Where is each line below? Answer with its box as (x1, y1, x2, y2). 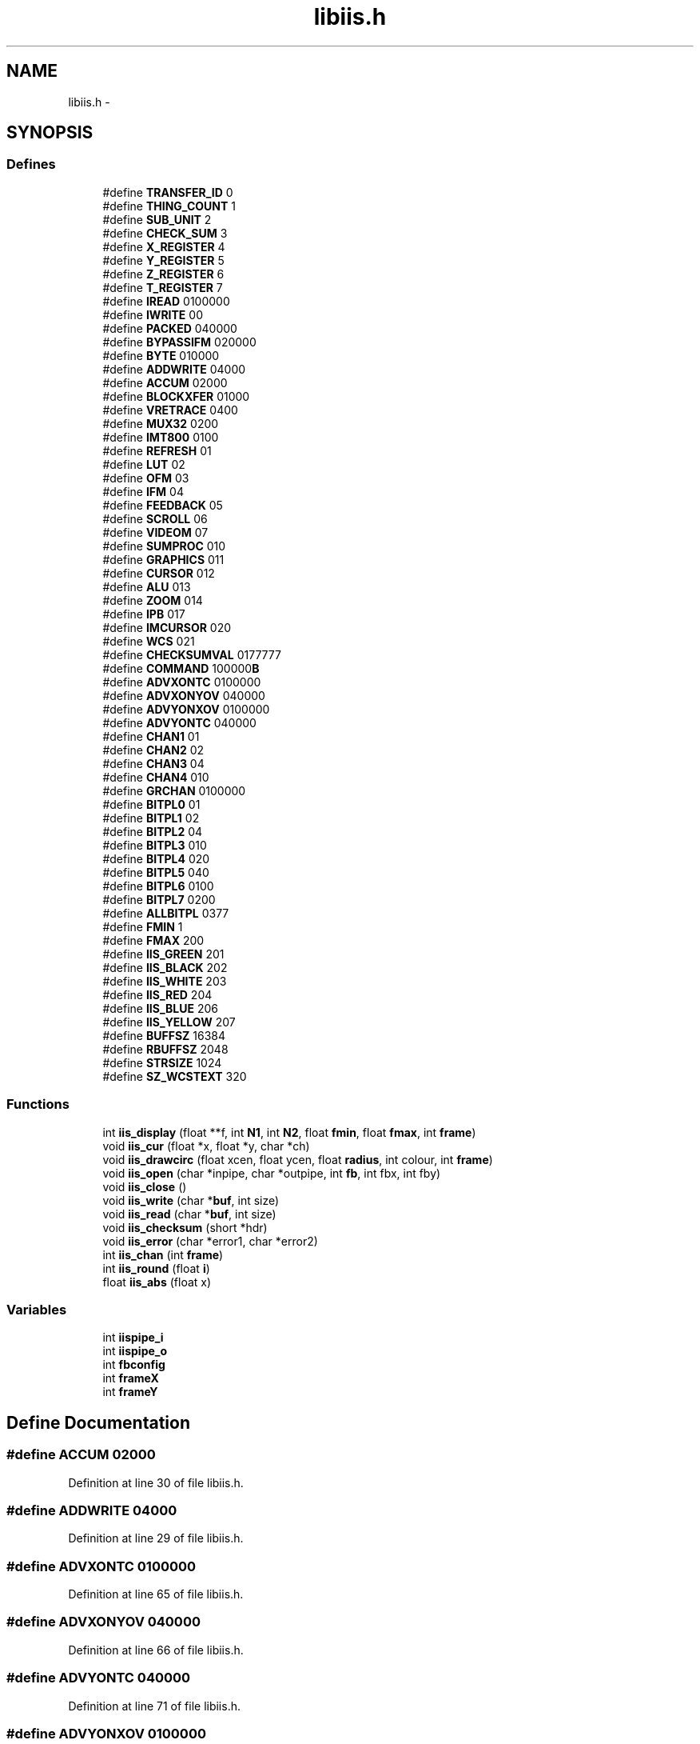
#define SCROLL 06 (102, 511, 208, 526)
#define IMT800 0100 (102, 430, 219, 444)
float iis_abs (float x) (102, 1274, 212, 1289)
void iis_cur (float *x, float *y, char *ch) (102, 1138, 310, 1153)
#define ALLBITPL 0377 (102, 906, 229, 920)
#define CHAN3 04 (102, 756, 205, 770)
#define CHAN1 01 (102, 729, 200, 743)
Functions (6, 1096, 70, 1113)
